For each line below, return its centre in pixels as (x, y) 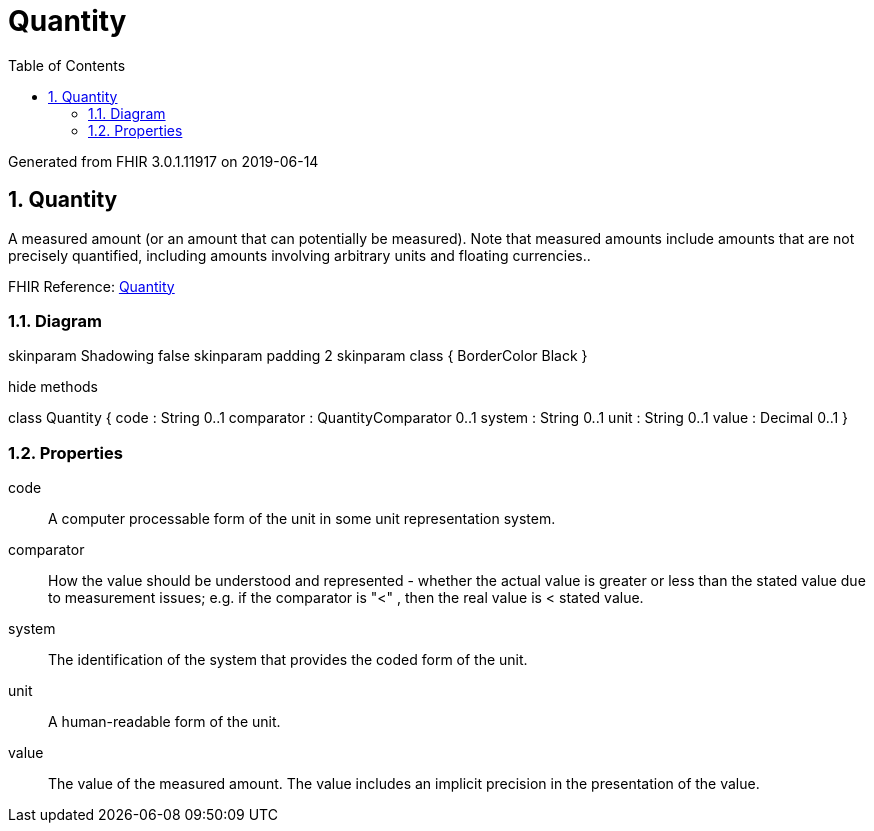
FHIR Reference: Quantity (91, 286)
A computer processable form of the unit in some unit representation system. (302, 519)
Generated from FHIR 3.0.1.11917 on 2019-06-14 (163, 161)
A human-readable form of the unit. (164, 722)
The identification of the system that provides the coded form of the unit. (288, 660)
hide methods (53, 387)
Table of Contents (67, 65)
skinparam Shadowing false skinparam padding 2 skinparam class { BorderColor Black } (298, 356)
